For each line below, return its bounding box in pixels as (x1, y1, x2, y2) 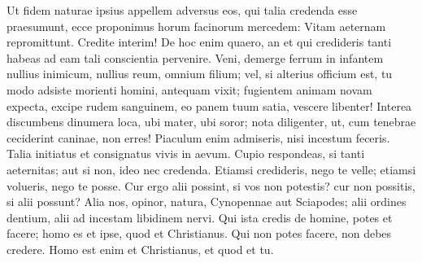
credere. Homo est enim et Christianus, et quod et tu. (7, 240, 274, 257)
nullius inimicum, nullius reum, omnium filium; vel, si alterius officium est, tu (7, 65, 393, 82)
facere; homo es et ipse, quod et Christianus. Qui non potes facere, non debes (7, 225, 392, 242)
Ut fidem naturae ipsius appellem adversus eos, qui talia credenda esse (7, 2, 358, 18)
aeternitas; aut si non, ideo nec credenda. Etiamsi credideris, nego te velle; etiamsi (7, 160, 416, 178)
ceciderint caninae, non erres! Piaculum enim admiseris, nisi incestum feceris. (7, 129, 390, 146)
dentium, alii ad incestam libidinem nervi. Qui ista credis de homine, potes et (7, 208, 393, 226)
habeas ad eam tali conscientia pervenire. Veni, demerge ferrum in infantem (7, 49, 384, 66)
